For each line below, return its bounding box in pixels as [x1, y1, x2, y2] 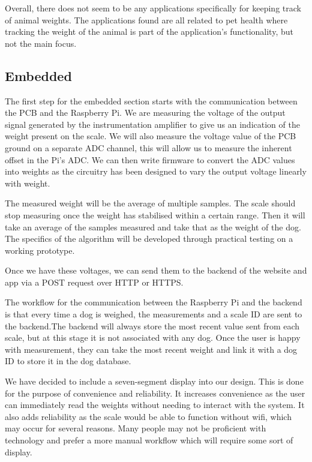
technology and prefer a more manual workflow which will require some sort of [5, 434, 293, 446]
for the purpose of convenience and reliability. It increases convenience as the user [5, 386, 305, 399]
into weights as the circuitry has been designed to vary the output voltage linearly [5, 165, 307, 178]
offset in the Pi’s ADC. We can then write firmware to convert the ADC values [5, 153, 295, 166]
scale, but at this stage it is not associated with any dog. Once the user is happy [5, 331, 301, 344]
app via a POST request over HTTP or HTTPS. [5, 275, 184, 288]
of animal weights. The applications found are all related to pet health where [5, 13, 288, 26]
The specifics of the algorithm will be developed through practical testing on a [5, 232, 293, 245]
